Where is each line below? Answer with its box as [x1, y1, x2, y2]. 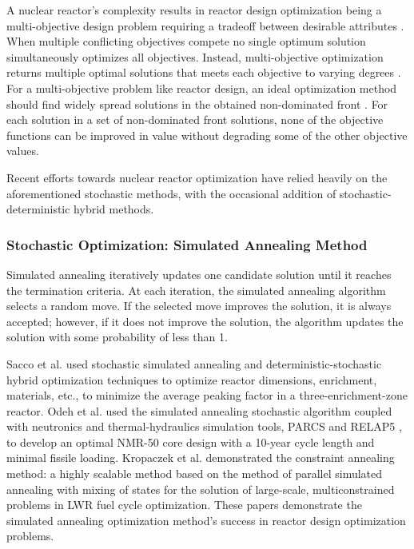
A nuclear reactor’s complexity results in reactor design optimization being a [6, 2, 382, 18]
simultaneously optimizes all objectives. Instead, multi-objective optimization [6, 48, 384, 65]
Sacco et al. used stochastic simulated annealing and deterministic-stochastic [6, 355, 382, 372]
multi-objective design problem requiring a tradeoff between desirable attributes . [6, 17, 404, 34]
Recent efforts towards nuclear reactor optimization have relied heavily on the [6, 169, 388, 185]
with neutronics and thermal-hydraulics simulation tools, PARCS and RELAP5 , [6, 418, 402, 435]
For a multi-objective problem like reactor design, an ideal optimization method [6, 79, 397, 96]
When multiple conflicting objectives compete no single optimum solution [6, 33, 366, 50]
